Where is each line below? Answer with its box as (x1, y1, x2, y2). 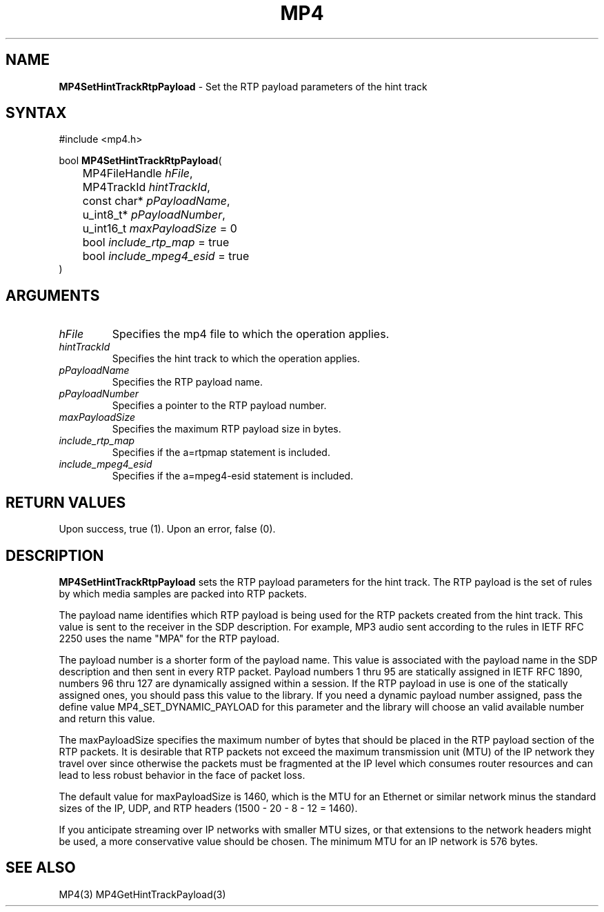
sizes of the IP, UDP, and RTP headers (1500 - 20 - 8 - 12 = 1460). (59, 802, 358, 814)
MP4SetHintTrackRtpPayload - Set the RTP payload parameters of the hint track (59, 80, 427, 92)
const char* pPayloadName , (82, 194, 230, 208)
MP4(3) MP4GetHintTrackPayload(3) (59, 888, 226, 900)
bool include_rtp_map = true (82, 235, 230, 250)
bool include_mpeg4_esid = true (82, 249, 250, 264)
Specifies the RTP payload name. (112, 376, 263, 388)
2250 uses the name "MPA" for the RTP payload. (59, 632, 280, 644)
